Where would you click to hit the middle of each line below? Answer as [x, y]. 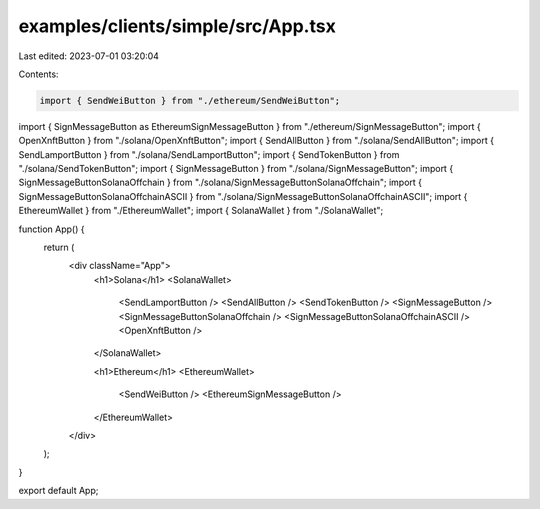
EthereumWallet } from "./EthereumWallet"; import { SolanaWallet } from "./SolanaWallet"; [201, 211]
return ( [59, 247]
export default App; [58, 491]
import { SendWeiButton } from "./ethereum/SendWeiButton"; [190, 100]
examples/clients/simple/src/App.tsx [177, 26]
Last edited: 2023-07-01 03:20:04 [89, 56]
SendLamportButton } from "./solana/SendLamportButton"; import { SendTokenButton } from [209, 154]
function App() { [51, 229]
